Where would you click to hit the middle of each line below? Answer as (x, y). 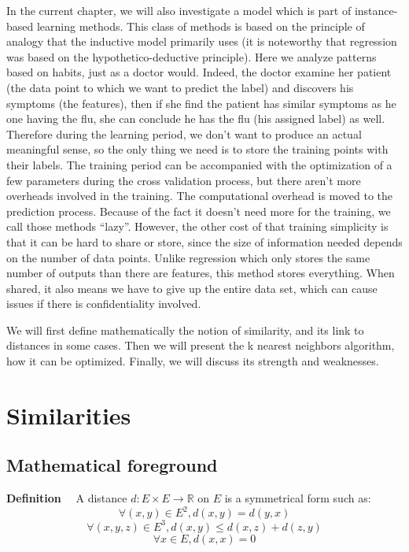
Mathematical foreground (112, 465)
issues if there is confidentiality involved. (104, 304)
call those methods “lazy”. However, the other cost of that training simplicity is (197, 226)
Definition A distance (67, 498)
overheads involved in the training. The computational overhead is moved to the (200, 196)
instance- (376, 10)
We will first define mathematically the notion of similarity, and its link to (185, 330)
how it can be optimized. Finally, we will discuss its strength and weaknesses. (193, 361)
